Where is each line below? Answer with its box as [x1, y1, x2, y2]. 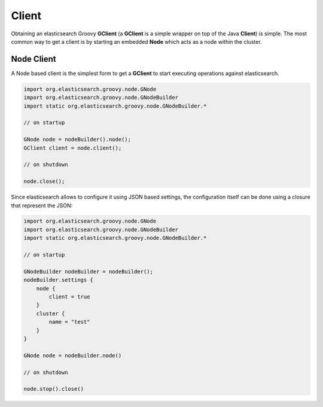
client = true [48, 294, 90, 300]
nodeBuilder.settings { [23, 276, 94, 284]
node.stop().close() [23, 385, 84, 393]
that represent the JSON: [11, 201, 73, 209]
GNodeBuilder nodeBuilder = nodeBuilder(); [23, 268, 154, 275]
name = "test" [48, 318, 90, 325]
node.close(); [23, 178, 65, 185]
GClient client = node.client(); [23, 144, 122, 151]
